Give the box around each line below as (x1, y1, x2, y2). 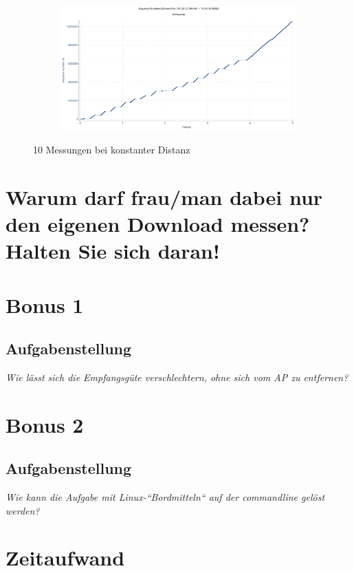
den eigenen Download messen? (5, 209, 310, 237)
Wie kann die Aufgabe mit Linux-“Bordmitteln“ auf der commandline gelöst (5, 490, 325, 504)
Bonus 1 (5, 290, 84, 319)
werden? (5, 503, 40, 517)
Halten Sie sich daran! (5, 237, 220, 265)
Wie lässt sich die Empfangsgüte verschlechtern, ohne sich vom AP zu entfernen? (5, 369, 349, 384)
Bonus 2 (5, 410, 84, 438)
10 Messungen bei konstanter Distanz (33, 142, 190, 156)
